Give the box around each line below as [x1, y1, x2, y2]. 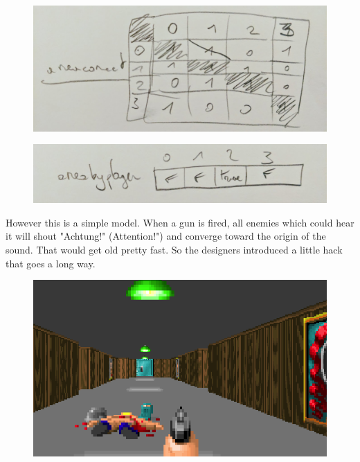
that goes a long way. [6, 256, 96, 270]
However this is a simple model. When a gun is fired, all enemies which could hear [6, 215, 354, 229]
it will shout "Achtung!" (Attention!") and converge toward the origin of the [6, 229, 326, 243]
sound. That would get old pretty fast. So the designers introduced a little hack [6, 242, 343, 257]
